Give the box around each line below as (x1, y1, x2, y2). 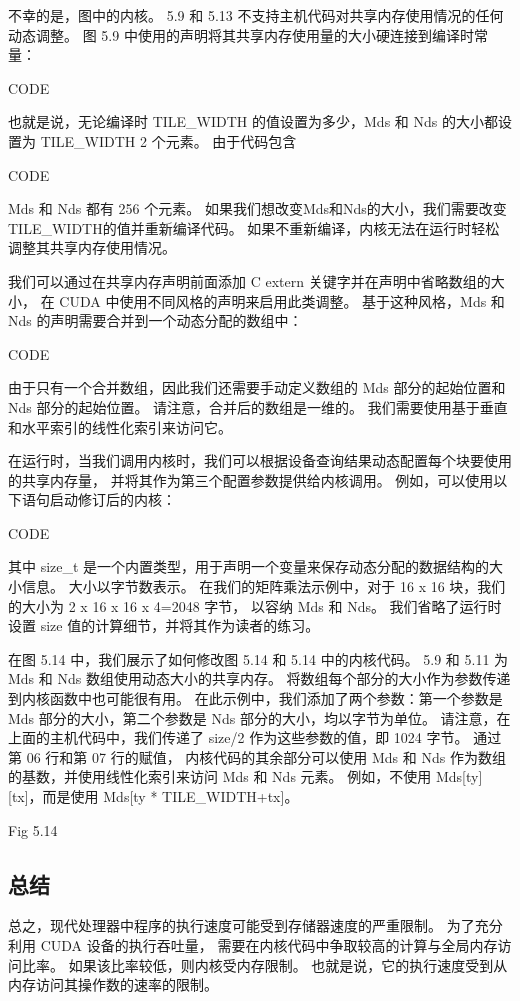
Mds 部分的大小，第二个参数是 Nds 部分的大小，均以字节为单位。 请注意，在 (8, 707, 511, 728)
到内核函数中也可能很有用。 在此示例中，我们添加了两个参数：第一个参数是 (8, 688, 503, 709)
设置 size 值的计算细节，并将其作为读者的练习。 (8, 615, 320, 636)
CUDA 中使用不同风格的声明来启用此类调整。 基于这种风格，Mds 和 (59, 290, 505, 311)
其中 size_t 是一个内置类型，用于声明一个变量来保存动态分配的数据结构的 (8, 556, 490, 577)
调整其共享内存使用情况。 (8, 237, 176, 258)
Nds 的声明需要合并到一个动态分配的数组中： (8, 310, 303, 331)
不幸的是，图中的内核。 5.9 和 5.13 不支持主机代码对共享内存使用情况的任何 (8, 5, 504, 25)
